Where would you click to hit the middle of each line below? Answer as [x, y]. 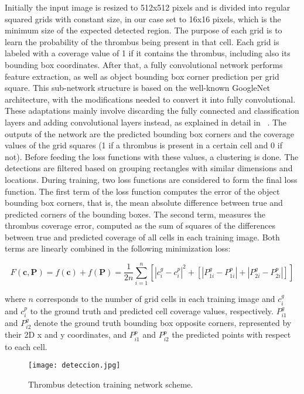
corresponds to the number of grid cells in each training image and [156, 299]
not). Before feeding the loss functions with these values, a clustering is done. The [152, 156]
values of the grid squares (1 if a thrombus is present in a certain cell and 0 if [144, 145]
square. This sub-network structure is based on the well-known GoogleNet [137, 88]
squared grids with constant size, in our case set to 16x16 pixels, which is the [143, 18]
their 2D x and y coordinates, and [66, 334]
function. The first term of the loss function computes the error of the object [142, 191]
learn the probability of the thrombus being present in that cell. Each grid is [142, 41]
